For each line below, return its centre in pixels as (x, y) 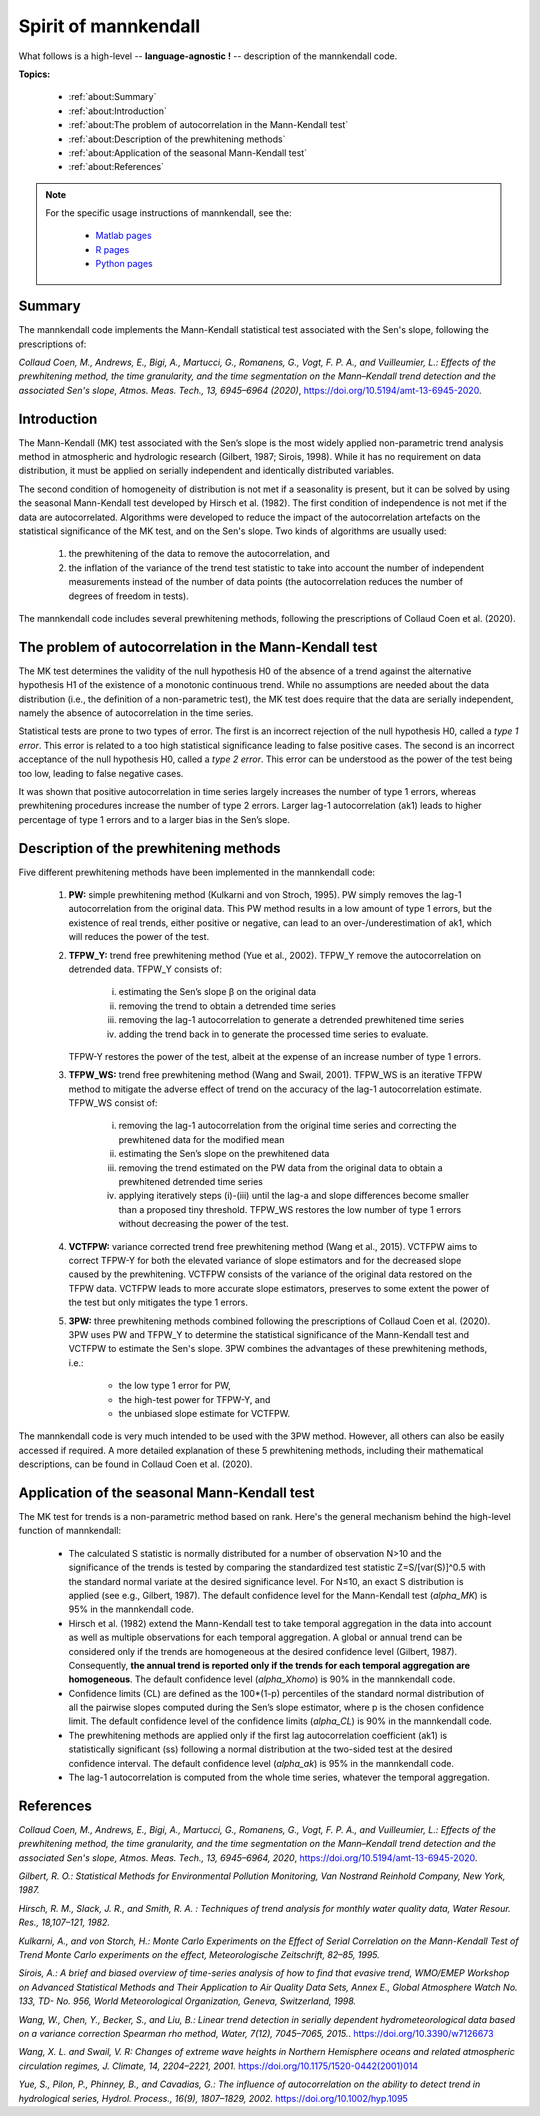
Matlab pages (123, 236)
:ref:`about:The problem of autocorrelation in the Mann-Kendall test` (208, 125)
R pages (112, 249)
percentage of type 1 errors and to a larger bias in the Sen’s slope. (154, 819)
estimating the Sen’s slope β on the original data (217, 992)
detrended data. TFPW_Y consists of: (145, 969)
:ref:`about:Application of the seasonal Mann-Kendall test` (188, 152)
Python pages (124, 264)
